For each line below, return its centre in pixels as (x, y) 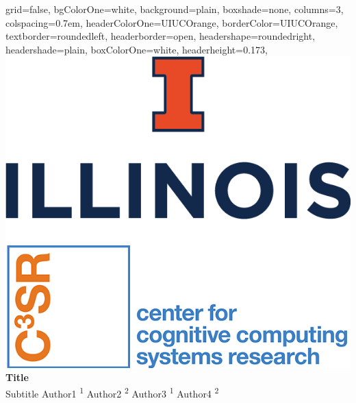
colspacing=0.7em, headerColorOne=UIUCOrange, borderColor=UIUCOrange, (172, 22)
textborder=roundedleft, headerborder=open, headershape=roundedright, (161, 36)
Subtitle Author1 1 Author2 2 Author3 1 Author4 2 (112, 392)
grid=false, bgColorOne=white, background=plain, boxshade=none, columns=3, (175, 9)
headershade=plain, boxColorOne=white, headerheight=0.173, (137, 49)
